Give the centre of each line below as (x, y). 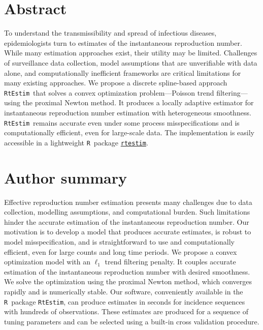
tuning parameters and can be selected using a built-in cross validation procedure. (132, 321)
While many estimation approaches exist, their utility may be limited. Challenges (131, 53)
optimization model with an (47, 262)
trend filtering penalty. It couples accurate (170, 262)
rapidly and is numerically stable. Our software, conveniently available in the (124, 291)
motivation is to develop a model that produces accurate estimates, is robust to (128, 232)
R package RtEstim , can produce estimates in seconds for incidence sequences (125, 301)
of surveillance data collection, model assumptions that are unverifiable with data (131, 62)
